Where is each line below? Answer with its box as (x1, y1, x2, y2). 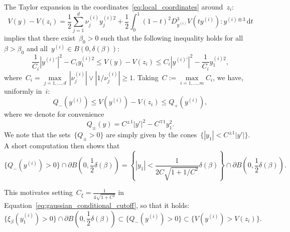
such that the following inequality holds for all (101, 33, 243, 43)
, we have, (213, 72, 243, 82)
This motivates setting (4, 187, 73, 197)
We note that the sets (4, 129, 71, 140)
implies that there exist (4, 33, 76, 43)
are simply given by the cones (106, 129, 197, 140)
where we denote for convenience (4, 109, 104, 119)
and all (26, 43, 48, 54)
